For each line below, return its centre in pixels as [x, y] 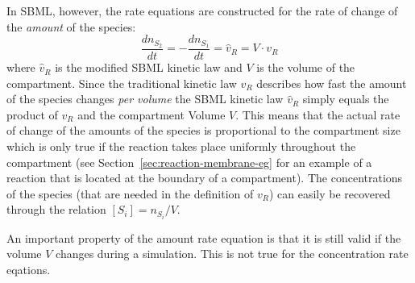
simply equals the [346, 99]
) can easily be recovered [330, 193]
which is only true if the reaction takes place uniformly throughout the [181, 146]
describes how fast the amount [332, 83]
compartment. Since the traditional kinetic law [122, 83]
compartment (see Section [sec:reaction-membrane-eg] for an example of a [189, 162]
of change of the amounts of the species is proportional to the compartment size [203, 130]
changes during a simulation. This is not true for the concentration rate [232, 254]
